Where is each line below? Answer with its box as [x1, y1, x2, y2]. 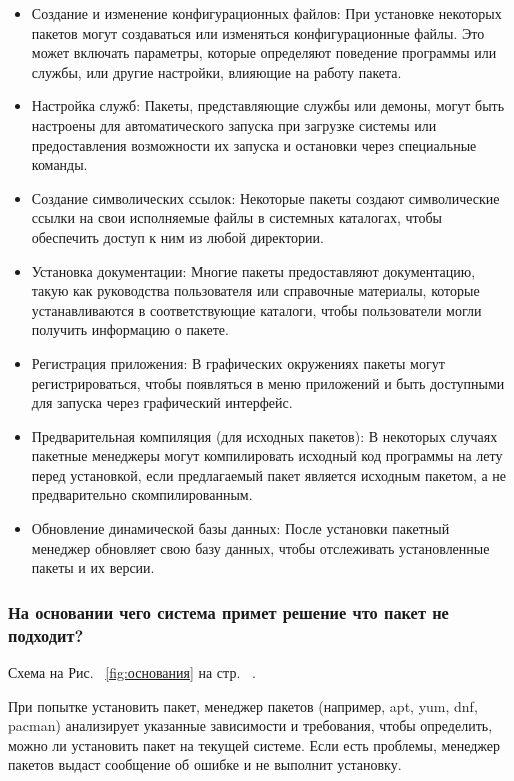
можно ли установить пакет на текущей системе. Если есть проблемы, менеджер [8, 734, 500, 755]
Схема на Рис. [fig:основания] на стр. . [8, 661, 256, 682]
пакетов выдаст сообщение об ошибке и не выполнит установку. [8, 754, 402, 775]
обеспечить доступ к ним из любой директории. [31, 226, 324, 247]
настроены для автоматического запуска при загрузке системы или [31, 114, 437, 135]
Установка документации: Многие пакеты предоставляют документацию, [31, 260, 476, 281]
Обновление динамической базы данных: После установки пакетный [31, 518, 450, 539]
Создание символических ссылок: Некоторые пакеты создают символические [31, 187, 500, 208]
